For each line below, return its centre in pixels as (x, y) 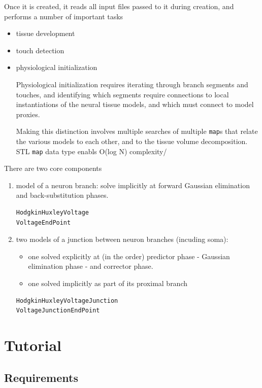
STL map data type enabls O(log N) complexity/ (91, 151)
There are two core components (53, 168)
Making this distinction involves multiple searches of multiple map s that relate (137, 131)
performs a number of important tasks (64, 16)
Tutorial (33, 345)
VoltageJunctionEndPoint (58, 311)
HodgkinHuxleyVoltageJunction (67, 301)
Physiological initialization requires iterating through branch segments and (132, 84)
